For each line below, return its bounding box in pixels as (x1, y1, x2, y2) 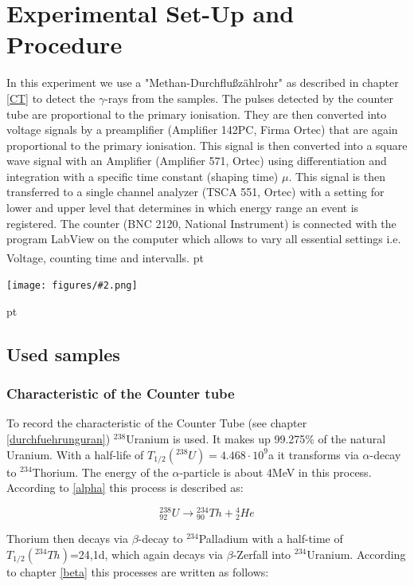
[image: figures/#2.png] (6, 280, 138, 292)
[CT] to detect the (6, 89, 96, 106)
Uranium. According (307, 545, 406, 562)
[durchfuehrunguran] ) (6, 430, 111, 446)
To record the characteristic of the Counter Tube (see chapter (6, 415, 307, 431)
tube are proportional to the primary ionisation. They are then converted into (6, 105, 387, 122)
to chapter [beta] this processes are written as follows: (6, 563, 269, 580)
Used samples (6, 341, 120, 366)
